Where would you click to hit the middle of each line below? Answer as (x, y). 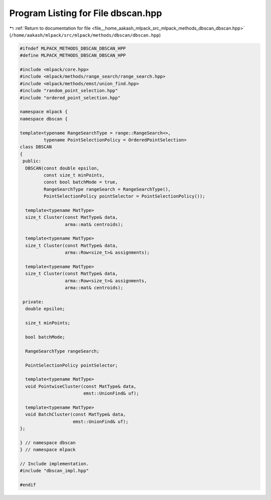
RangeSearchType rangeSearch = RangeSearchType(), (107, 189)
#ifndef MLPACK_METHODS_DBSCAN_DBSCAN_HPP (73, 48)
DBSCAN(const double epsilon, (62, 168)
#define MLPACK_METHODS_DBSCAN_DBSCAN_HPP (73, 56)
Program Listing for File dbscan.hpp (86, 13)
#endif (28, 485)
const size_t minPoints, (74, 175)
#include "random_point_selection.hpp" (69, 91)
